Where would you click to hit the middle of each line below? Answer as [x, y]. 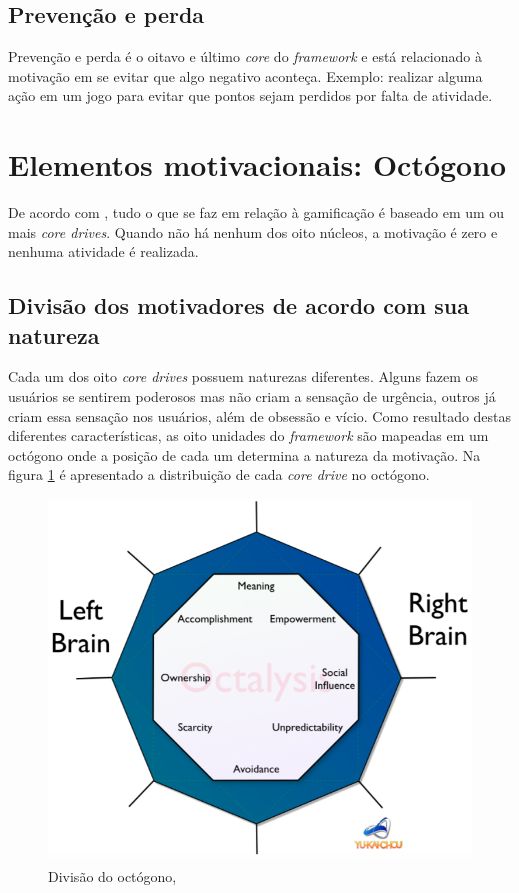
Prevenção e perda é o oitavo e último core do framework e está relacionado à [245, 56]
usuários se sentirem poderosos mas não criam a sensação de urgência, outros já [252, 396]
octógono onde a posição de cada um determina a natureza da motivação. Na [244, 454]
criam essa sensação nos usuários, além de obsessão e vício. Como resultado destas [260, 415]
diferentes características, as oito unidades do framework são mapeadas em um [248, 435]
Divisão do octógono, [112, 876]
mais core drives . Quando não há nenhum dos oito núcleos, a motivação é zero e [253, 231]
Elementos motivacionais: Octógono [257, 164]
